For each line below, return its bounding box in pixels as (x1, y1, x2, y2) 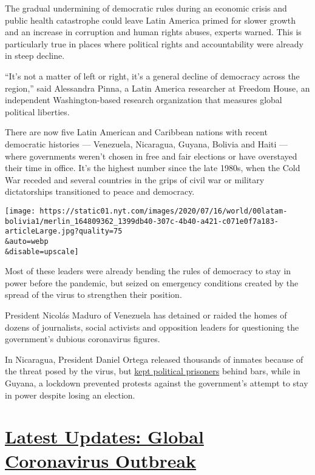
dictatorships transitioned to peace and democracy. (5, 185, 195, 198)
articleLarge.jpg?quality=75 (5, 227, 123, 236)
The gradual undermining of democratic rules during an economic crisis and (5, 2, 287, 14)
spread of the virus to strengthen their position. (5, 288, 182, 301)
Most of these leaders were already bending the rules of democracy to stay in (5, 264, 291, 277)
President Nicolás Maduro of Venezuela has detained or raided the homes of (5, 308, 287, 321)
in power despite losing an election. (5, 388, 135, 401)
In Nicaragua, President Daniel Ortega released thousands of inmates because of (5, 352, 303, 365)
